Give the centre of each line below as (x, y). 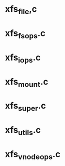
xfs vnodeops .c (33, 155)
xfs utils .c (23, 131)
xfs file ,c (21, 10)
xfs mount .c (27, 83)
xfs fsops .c (25, 34)
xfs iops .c (23, 58)
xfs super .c (25, 107)
